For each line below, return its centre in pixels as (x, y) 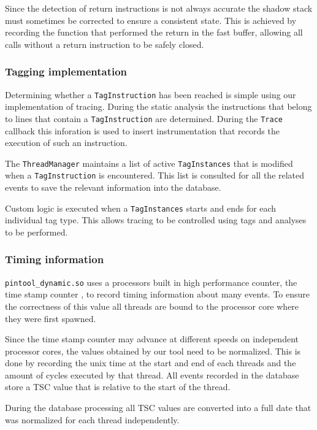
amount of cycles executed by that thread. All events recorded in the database (152, 374)
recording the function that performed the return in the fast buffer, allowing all (154, 32)
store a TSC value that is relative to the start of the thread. (118, 387)
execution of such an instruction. (66, 143)
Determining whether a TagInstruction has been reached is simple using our (151, 94)
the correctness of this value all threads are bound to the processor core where (152, 306)
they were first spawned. (51, 318)
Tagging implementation (66, 71)
